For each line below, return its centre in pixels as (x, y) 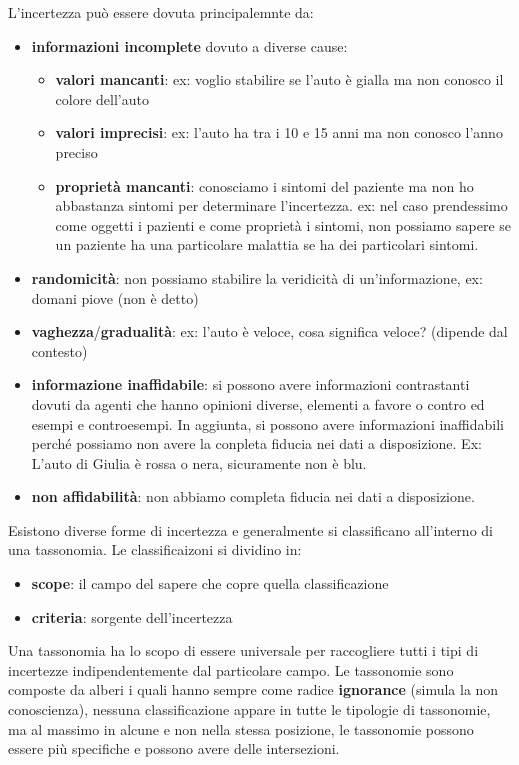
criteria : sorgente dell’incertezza (132, 616)
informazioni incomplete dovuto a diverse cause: (189, 45)
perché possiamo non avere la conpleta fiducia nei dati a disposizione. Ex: (256, 443)
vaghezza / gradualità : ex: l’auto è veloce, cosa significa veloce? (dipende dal (269, 331)
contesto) (59, 350)
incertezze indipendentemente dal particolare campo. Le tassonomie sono (231, 669)
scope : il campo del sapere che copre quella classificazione (210, 583)
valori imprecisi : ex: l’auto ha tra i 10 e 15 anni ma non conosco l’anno (279, 132)
